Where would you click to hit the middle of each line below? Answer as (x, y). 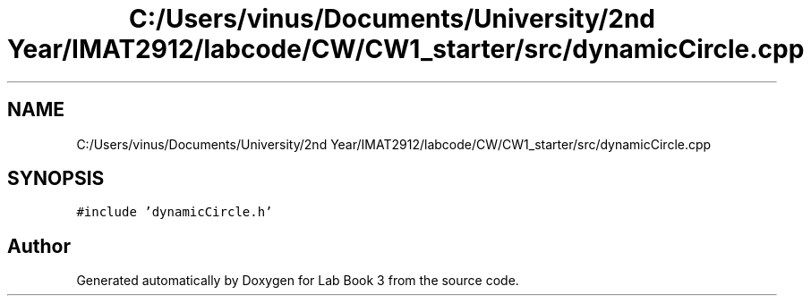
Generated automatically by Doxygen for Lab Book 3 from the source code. (298, 281)
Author (39, 246)
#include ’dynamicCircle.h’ (175, 212)
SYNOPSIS (56, 179)
